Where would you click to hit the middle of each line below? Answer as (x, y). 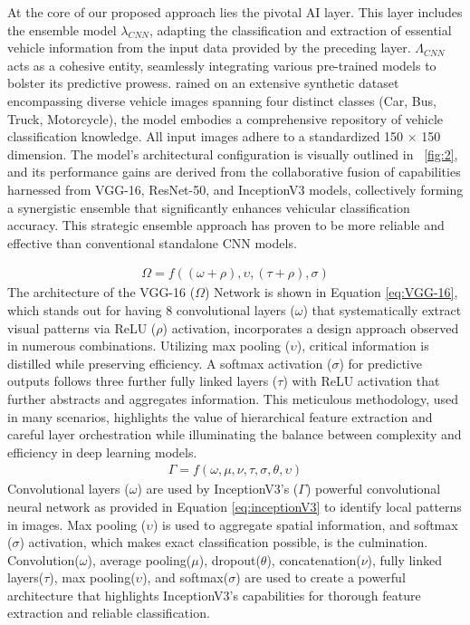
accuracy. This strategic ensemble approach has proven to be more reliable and (226, 225)
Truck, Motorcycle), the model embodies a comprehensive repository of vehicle (225, 118)
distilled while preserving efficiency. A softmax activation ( (170, 363)
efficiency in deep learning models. (102, 452)
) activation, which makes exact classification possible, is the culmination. (224, 542)
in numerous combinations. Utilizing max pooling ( (149, 346)
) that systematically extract (382, 309)
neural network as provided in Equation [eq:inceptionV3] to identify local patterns (235, 506)
